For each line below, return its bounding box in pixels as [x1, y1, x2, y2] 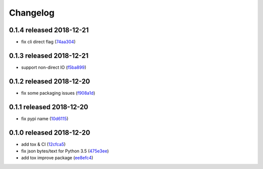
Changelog [9, 7, 55, 18]
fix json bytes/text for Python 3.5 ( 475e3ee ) [21, 148, 109, 154]
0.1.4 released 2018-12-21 [9, 26, 89, 34]
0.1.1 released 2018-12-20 [9, 103, 89, 111]
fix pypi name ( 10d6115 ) [21, 115, 69, 122]
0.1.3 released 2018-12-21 [9, 51, 89, 60]
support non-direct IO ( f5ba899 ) [21, 64, 86, 70]
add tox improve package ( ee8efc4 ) [21, 155, 94, 161]
